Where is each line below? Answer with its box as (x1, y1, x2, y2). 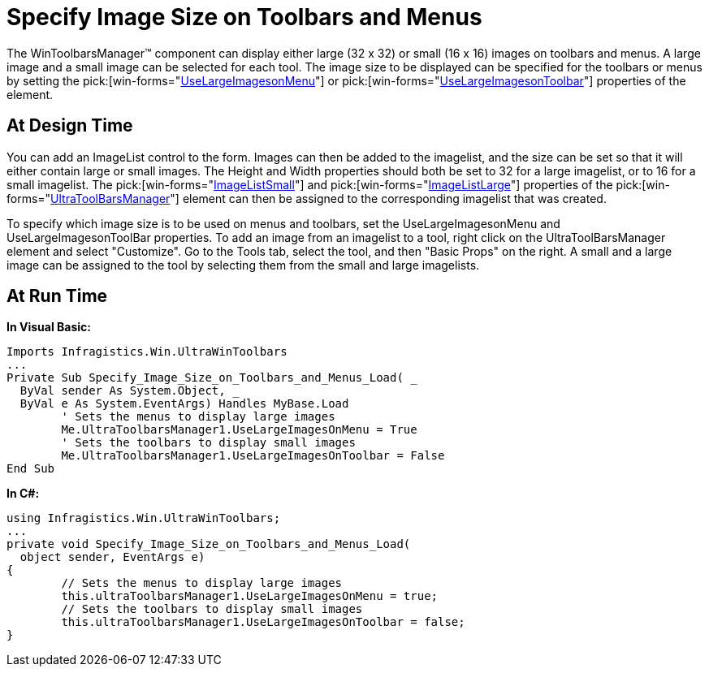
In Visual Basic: (6, 320, 91, 334)
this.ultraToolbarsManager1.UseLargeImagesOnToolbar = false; (61, 615, 465, 629)
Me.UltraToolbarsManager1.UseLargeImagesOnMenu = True (61, 423, 417, 437)
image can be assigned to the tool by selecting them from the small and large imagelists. (6, 257, 480, 272)
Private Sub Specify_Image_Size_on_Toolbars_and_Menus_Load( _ (6, 371, 417, 385)
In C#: (6, 486, 40, 501)
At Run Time (6, 286, 108, 307)
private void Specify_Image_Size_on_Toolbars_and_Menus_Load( (6, 537, 411, 551)
